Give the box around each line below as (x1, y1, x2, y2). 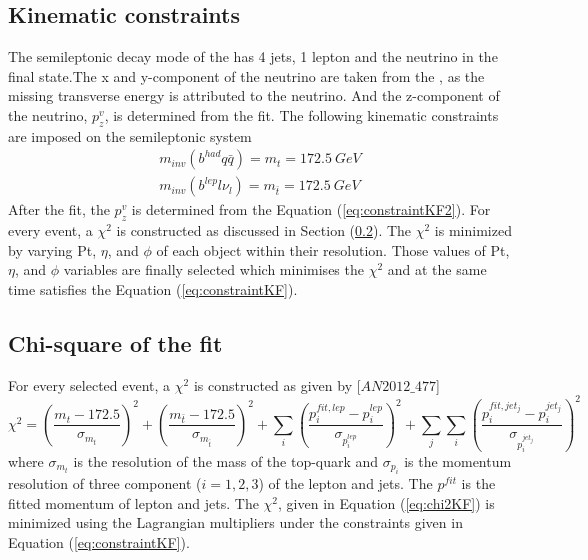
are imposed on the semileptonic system (8, 125, 252, 146)
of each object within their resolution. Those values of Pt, (156, 239, 510, 260)
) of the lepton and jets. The (258, 473, 433, 494)
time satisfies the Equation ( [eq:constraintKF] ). (8, 279, 298, 300)
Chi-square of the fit (8, 328, 223, 358)
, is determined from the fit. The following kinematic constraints (104, 104, 499, 125)
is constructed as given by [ (193, 374, 361, 395)
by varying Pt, (8, 239, 97, 260)
